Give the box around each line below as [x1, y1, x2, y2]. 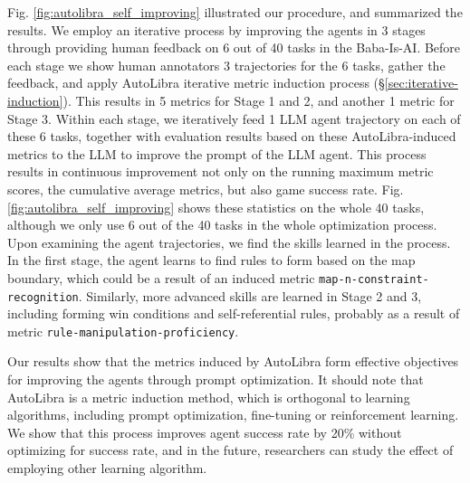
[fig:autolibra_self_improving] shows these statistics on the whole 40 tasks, [7, 197, 425, 216]
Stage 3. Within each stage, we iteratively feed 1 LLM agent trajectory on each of [7, 109, 461, 128]
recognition [7, 290, 79, 304]
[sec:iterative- [384, 73, 458, 92]
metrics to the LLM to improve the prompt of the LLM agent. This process [7, 144, 427, 163]
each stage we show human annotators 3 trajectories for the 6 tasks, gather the [7, 55, 446, 74]
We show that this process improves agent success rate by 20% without [7, 422, 402, 441]
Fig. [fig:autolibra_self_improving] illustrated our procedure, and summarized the [7, 3, 463, 21]
